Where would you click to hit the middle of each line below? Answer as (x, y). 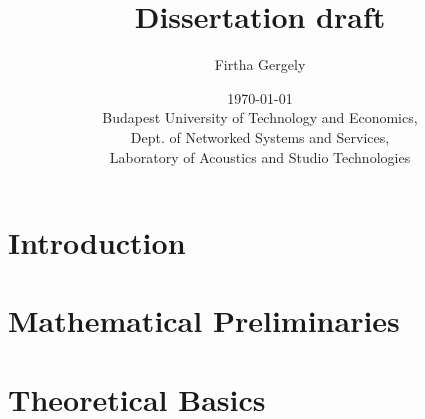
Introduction (97, 242)
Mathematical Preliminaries (204, 320)
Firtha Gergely (260, 64)
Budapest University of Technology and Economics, (260, 117)
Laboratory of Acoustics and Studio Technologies (260, 156)
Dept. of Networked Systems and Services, (260, 136)
